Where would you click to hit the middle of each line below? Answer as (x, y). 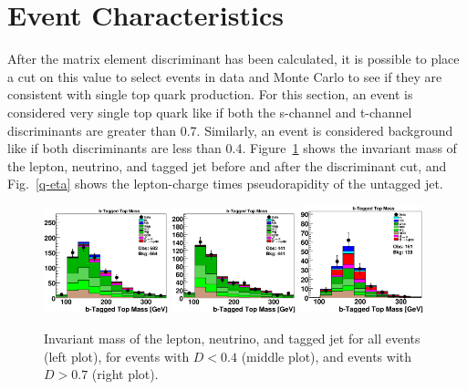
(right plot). (125, 374)
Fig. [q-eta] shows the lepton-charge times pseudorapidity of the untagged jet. (225, 184)
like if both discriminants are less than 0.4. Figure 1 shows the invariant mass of (232, 148)
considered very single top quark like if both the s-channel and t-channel (210, 112)
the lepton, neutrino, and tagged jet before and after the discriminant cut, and (227, 165)
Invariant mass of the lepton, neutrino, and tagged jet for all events (232, 338)
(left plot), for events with (117, 356)
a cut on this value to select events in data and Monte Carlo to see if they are (225, 76)
